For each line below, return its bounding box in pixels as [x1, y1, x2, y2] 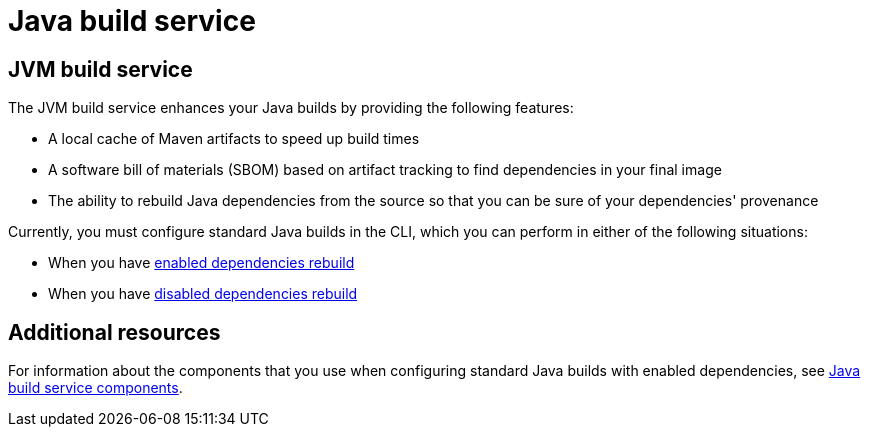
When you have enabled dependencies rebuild [48, 254, 355, 272]
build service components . [8, 379, 183, 397]
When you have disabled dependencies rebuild [48, 285, 358, 303]
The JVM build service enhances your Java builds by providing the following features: [8, 99, 574, 117]
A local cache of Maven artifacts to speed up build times [48, 130, 420, 148]
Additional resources [8, 319, 221, 345]
